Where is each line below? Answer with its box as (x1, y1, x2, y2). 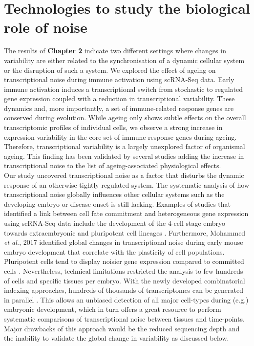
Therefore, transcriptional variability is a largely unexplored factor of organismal (4, 141, 245, 151)
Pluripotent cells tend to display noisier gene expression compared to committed (4, 256, 244, 266)
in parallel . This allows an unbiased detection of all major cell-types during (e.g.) (4, 294, 249, 304)
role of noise (4, 17, 87, 37)
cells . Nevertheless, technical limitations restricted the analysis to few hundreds (4, 265, 243, 276)
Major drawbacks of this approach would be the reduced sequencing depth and (4, 323, 240, 333)
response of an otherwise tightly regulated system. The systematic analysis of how (4, 179, 250, 190)
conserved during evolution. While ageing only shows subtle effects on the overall (4, 112, 246, 123)
